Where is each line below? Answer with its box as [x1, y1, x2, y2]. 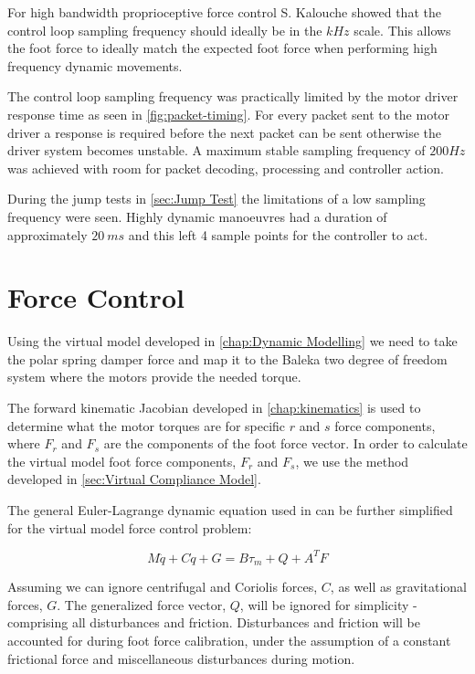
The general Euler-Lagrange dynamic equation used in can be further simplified [7, 500, 453, 519]
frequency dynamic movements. [7, 56, 183, 75]
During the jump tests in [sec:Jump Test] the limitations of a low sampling [7, 189, 426, 208]
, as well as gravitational [330, 577, 467, 596]
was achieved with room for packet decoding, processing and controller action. [7, 158, 444, 177]
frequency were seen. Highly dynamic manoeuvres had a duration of [7, 206, 387, 226]
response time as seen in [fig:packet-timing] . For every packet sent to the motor [7, 104, 450, 123]
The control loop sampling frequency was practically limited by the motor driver [7, 87, 459, 106]
